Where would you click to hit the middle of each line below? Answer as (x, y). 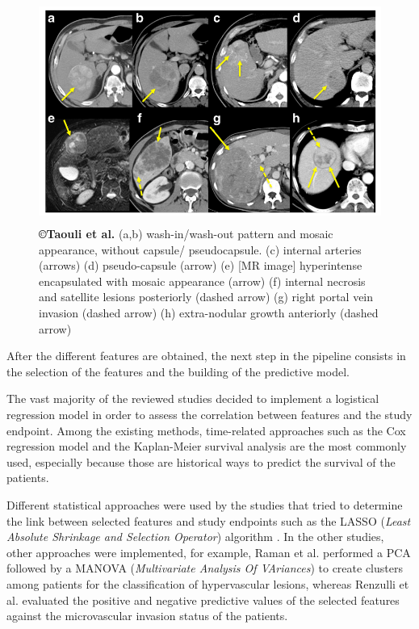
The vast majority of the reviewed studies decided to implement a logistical (193, 398)
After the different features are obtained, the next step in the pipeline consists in (206, 356)
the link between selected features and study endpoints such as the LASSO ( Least (209, 520)
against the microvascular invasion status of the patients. (147, 616)
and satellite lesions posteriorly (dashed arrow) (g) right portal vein (206, 297)
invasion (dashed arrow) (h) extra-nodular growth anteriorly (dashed (209, 313)
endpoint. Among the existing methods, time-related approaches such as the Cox (206, 430)
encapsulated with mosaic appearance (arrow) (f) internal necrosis (202, 281)
